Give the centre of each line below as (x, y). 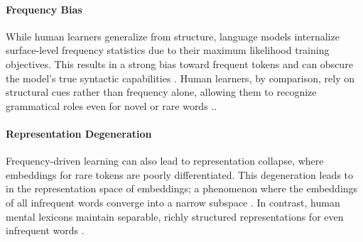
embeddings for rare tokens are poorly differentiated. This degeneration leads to (180, 174)
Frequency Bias (44, 9)
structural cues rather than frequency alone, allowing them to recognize (161, 92)
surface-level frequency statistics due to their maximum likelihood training (168, 50)
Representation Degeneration (79, 133)
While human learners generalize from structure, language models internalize (173, 36)
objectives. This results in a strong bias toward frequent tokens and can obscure (179, 64)
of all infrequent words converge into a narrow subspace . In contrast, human (173, 202)
